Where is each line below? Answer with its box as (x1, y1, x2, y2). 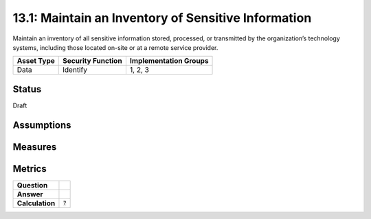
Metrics (12, 163, 47, 175)
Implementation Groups (129, 56, 209, 66)
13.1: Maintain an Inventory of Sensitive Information (12, 10, 312, 25)
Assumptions (12, 119, 71, 131)
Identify (63, 65, 87, 75)
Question (16, 180, 48, 190)
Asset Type (16, 56, 55, 66)
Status (12, 83, 42, 95)
